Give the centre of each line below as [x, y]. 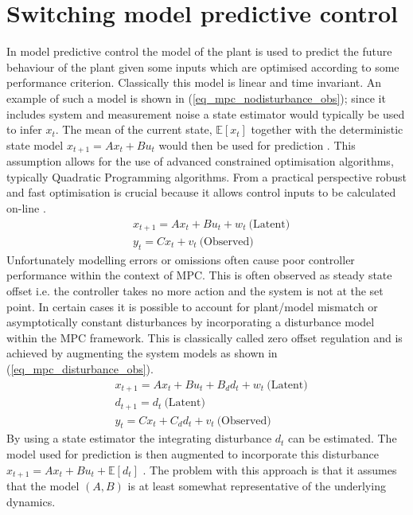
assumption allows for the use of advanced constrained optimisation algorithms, [200, 161]
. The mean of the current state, [134, 129]
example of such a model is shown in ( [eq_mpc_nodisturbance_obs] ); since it [196, 98]
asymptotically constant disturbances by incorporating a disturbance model [191, 322]
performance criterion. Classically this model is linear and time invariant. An [194, 82]
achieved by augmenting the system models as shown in [142, 353]
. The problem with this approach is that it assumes [270, 469]
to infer [24, 129]
